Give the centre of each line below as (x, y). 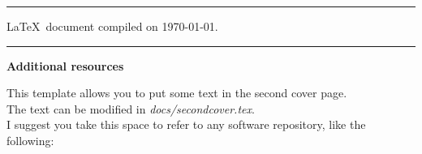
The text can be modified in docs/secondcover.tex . (131, 108)
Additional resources (65, 65)
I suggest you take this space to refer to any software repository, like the (186, 124)
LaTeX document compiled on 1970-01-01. (112, 26)
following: (30, 140)
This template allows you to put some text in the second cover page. (177, 93)
